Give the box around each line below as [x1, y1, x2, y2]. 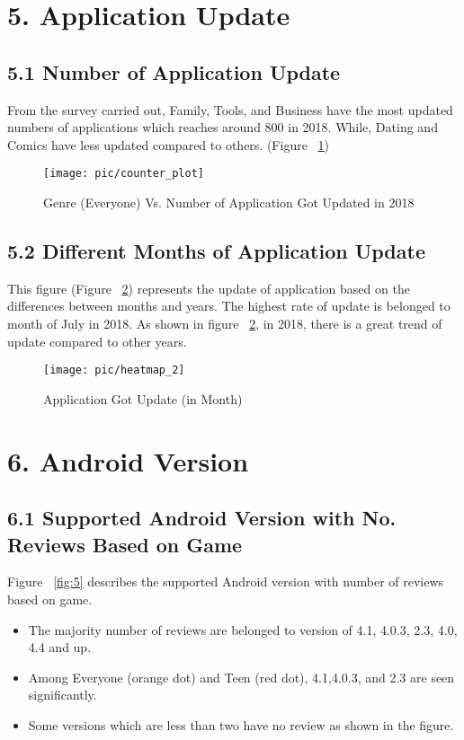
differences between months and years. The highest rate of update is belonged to [7, 296, 451, 315]
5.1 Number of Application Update [7, 57, 341, 85]
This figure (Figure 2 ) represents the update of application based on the [7, 278, 410, 297]
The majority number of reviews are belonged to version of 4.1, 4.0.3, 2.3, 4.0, [28, 620, 458, 639]
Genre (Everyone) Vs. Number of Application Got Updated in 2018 [43, 193, 415, 212]
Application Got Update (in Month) [43, 389, 243, 408]
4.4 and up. [28, 638, 92, 656]
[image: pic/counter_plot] [43, 167, 204, 181]
